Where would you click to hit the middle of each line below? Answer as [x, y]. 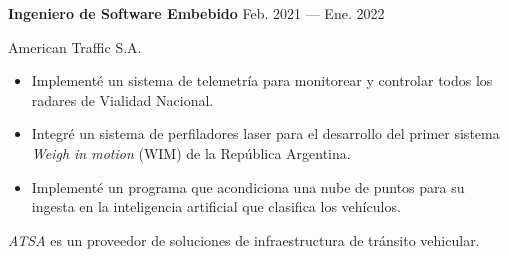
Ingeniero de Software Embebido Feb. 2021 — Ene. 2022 [196, 13]
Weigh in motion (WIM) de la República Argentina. [191, 152]
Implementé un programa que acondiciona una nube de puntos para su [248, 186]
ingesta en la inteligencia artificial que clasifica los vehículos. [216, 206]
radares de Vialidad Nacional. [122, 99]
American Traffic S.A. [75, 46]
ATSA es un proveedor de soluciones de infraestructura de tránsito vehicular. [244, 239]
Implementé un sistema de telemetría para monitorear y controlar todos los [262, 80]
